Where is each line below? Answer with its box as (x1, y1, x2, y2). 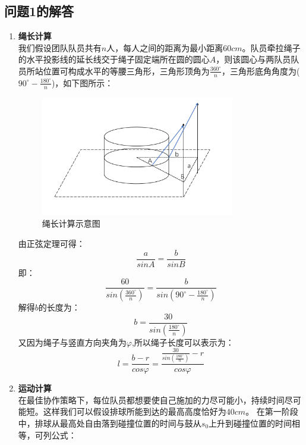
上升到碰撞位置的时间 (209, 416, 292, 429)
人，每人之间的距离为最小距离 (106, 41, 223, 54)
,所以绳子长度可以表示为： (131, 336, 234, 348)
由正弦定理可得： (18, 237, 85, 250)
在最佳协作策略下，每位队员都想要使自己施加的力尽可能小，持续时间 (18, 393, 285, 406)
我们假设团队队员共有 (18, 41, 102, 54)
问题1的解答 (4, 2, 74, 20)
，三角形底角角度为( (221, 64, 300, 77)
